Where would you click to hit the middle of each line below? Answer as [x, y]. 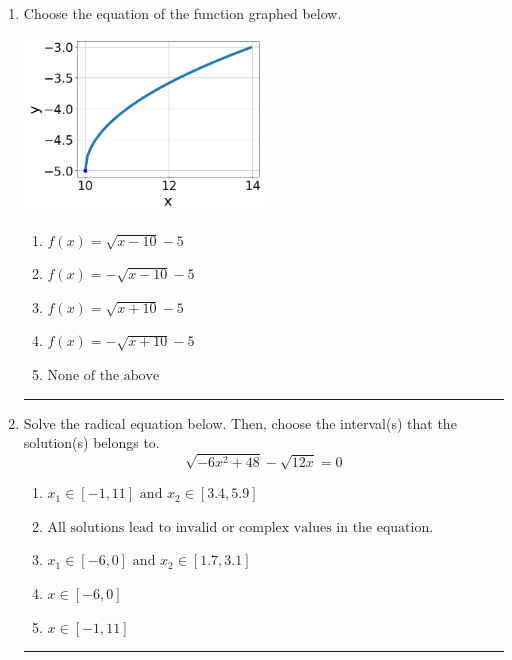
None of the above [103, 375]
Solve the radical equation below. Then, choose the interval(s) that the [240, 422]
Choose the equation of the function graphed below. [182, 13]
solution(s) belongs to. [91, 442]
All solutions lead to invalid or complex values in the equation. [240, 527]
